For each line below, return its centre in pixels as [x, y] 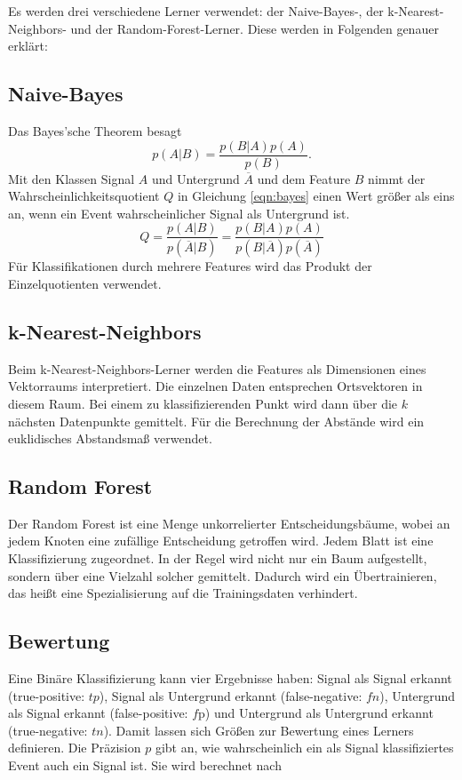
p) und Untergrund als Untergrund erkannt [316, 713]
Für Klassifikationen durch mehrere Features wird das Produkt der [190, 266]
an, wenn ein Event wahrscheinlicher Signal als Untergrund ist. [179, 213]
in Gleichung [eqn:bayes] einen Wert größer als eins [316, 196]
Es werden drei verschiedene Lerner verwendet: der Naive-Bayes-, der [196, 11]
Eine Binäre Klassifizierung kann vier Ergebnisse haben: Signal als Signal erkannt [230, 678]
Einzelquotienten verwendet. [85, 283]
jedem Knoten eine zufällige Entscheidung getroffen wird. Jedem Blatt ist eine [221, 541]
